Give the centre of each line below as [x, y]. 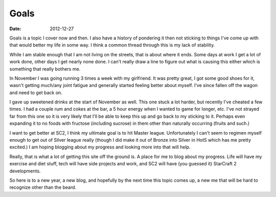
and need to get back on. [36, 93]
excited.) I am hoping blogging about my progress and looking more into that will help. [100, 147]
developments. [25, 171]
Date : [15, 29]
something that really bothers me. [45, 69]
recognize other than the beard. [43, 187]
